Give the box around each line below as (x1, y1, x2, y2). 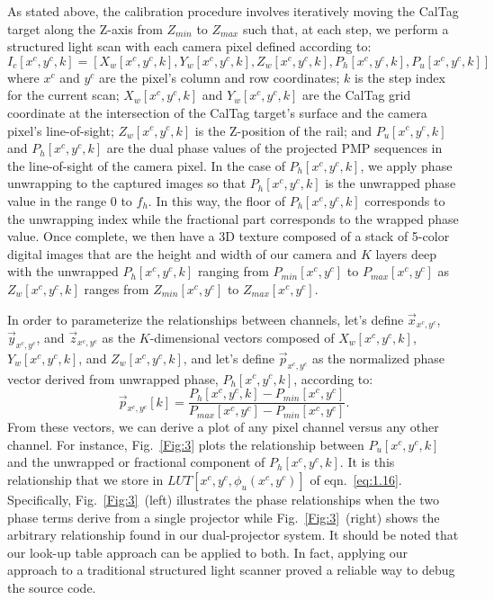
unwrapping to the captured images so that (7, 174, 247, 193)
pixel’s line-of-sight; (7, 121, 114, 139)
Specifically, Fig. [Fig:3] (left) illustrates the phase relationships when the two (7, 489, 440, 508)
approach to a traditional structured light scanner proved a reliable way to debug (7, 560, 455, 579)
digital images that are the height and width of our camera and (7, 244, 357, 263)
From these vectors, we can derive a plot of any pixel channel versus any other (7, 417, 439, 436)
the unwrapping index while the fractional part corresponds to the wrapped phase (7, 209, 459, 228)
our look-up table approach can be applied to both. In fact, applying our (7, 542, 409, 561)
